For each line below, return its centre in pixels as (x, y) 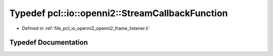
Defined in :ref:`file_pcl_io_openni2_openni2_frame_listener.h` (86, 28)
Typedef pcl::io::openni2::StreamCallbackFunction (119, 13)
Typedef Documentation (49, 43)
